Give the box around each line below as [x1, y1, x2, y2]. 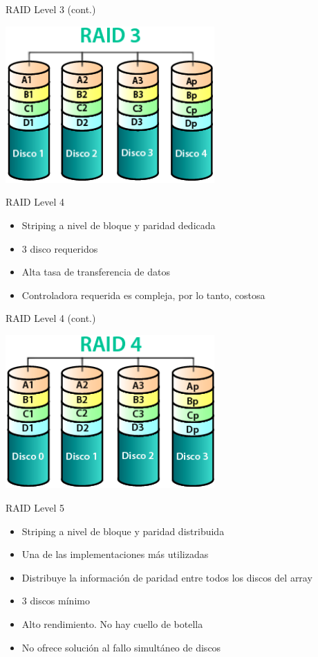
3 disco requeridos [21, 241, 98, 255]
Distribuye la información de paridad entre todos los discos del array [21, 570, 312, 584]
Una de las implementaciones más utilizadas [21, 547, 209, 561]
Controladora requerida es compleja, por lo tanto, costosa [21, 287, 265, 302]
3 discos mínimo [21, 593, 90, 608]
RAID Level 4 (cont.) [6, 311, 96, 325]
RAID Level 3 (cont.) [6, 2, 96, 16]
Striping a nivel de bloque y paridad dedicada [21, 218, 216, 233]
